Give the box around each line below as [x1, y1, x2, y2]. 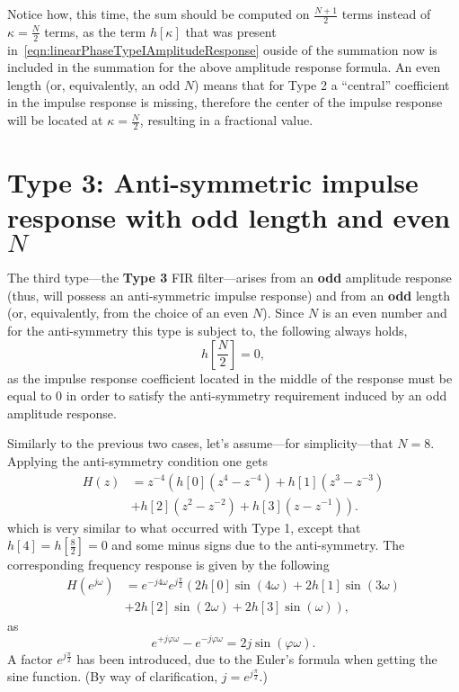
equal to [7, 386, 52, 405]
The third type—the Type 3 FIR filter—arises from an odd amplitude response [7, 268, 452, 287]
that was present [185, 22, 277, 40]
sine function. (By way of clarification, [7, 667, 218, 686]
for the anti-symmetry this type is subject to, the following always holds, [7, 320, 408, 339]
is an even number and [322, 303, 447, 322]
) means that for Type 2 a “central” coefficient [194, 75, 450, 94]
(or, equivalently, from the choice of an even [7, 303, 249, 322]
